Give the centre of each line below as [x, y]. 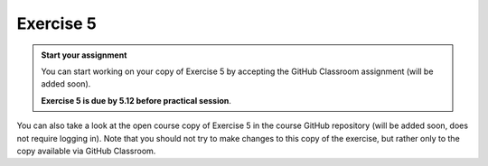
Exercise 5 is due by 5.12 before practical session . [136, 100]
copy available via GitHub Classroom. [86, 151]
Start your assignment [84, 55]
